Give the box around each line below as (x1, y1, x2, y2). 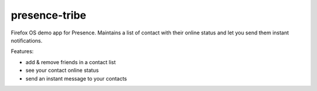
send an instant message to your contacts (25, 75, 127, 82)
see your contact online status (25, 67, 99, 74)
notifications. (11, 37, 43, 44)
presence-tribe (11, 9, 86, 22)
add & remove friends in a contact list (25, 58, 116, 65)
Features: (11, 48, 34, 55)
